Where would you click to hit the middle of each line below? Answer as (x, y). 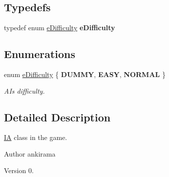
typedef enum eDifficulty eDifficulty (60, 28)
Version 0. (19, 170)
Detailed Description (57, 117)
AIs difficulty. (24, 90)
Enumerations (40, 54)
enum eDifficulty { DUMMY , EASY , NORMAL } (85, 74)
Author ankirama (30, 153)
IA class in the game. (36, 137)
